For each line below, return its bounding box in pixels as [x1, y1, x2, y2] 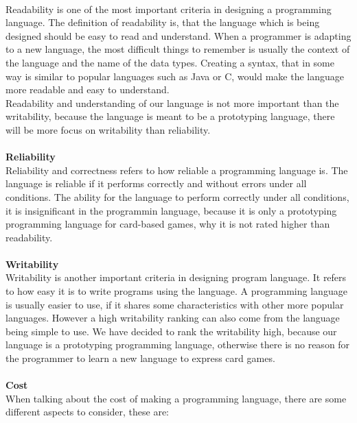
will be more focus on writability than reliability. [5, 122, 211, 136]
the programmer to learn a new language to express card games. [5, 351, 275, 365]
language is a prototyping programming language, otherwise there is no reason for [5, 337, 350, 352]
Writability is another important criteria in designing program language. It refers [5, 270, 347, 285]
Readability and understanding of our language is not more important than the [5, 95, 339, 110]
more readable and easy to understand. [5, 82, 170, 97]
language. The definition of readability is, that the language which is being [5, 15, 320, 29]
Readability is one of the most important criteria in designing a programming [5, 1, 332, 16]
